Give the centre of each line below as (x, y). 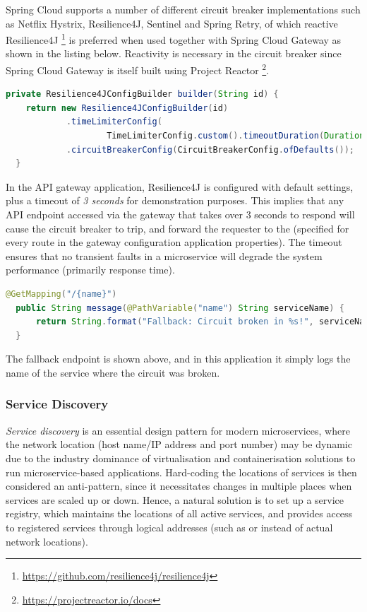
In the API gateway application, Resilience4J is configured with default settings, (180, 186)
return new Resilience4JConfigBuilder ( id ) (127, 108)
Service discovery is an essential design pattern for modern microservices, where (178, 430)
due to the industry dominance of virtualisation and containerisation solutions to (181, 458)
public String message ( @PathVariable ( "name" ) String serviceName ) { (180, 308)
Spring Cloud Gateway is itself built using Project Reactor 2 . (138, 69)
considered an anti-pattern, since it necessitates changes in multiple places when (179, 486)
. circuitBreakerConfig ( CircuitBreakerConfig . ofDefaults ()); (210, 149)
